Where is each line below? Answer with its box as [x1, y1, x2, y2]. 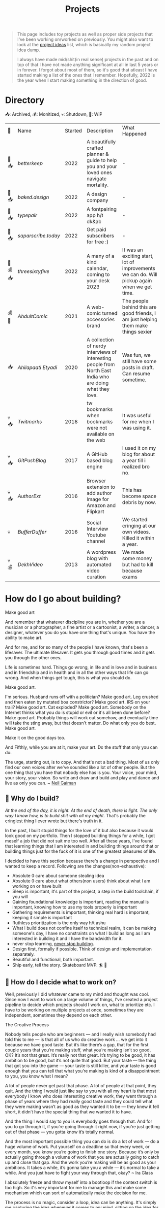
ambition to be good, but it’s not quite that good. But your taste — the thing [5, 1057, 157, 1063]
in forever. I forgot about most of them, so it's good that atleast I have [17, 67, 158, 73]
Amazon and [86, 502, 116, 509]
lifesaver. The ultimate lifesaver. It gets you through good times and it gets [5, 649, 155, 656]
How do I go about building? [5, 593, 121, 604]
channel [86, 538, 106, 545]
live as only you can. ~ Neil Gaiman [5, 780, 76, 786]
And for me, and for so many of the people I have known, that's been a [5, 644, 148, 650]
